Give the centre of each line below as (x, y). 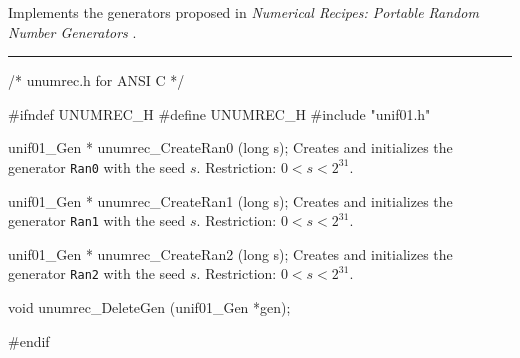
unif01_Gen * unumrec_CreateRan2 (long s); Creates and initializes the (230, 253)
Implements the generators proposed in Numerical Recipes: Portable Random (243, 12)
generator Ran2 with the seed (97, 273)
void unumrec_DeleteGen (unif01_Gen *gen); (149, 307)
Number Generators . (72, 31)
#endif (29, 340)
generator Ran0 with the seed (97, 166)
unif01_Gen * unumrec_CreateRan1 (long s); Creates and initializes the (230, 200)
